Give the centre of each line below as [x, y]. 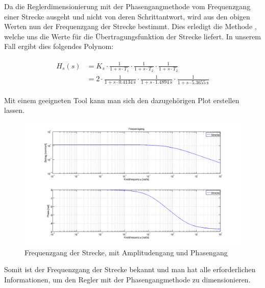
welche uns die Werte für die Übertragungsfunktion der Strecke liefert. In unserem [133, 36]
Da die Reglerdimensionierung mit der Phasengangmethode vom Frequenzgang [127, 6]
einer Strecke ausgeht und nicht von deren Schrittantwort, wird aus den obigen [127, 16]
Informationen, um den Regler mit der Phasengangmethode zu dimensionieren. [127, 279]
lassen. [14, 110]
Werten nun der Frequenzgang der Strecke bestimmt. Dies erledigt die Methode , [130, 26]
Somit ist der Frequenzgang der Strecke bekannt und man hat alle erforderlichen [130, 269]
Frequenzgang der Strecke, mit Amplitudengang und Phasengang [126, 252]
